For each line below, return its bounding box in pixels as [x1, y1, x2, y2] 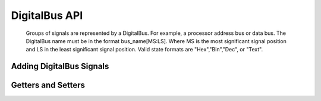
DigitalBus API [11, 9, 83, 22]
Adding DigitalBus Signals [11, 61, 109, 71]
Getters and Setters [11, 80, 86, 90]
